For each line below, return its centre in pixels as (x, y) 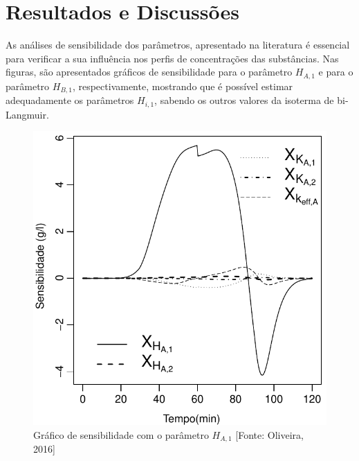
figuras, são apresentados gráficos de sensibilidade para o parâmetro (149, 72)
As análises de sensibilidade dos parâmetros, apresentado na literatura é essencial (178, 45)
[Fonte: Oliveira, (269, 434)
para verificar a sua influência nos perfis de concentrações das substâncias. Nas (172, 58)
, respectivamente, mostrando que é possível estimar (183, 86)
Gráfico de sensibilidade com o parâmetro (121, 434)
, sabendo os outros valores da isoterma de (244, 100)
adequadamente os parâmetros (70, 100)
